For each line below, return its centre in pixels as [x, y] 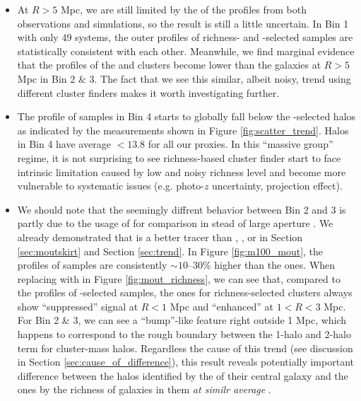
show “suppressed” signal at [78, 306]
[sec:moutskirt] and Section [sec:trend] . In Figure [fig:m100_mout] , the [170, 251]
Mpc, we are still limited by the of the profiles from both [183, 9]
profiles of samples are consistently [92, 265]
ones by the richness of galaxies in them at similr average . [144, 389]
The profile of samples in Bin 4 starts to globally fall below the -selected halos [187, 116]
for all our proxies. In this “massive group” [241, 144]
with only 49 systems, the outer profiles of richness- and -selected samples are [185, 37]
